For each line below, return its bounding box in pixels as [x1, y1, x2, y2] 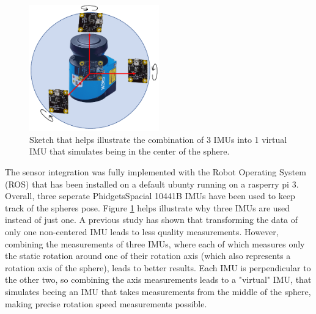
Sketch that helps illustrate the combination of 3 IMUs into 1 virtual [29, 133, 287, 145]
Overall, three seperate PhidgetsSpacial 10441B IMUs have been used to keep [5, 189, 295, 202]
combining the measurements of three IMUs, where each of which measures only [5, 237, 305, 250]
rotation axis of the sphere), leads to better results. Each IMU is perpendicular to [5, 261, 311, 274]
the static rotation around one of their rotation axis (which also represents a [5, 249, 291, 262]
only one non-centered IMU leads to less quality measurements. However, [5, 225, 279, 238]
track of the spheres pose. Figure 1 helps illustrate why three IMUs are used [5, 201, 290, 214]
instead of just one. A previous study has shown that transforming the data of [5, 213, 298, 226]
